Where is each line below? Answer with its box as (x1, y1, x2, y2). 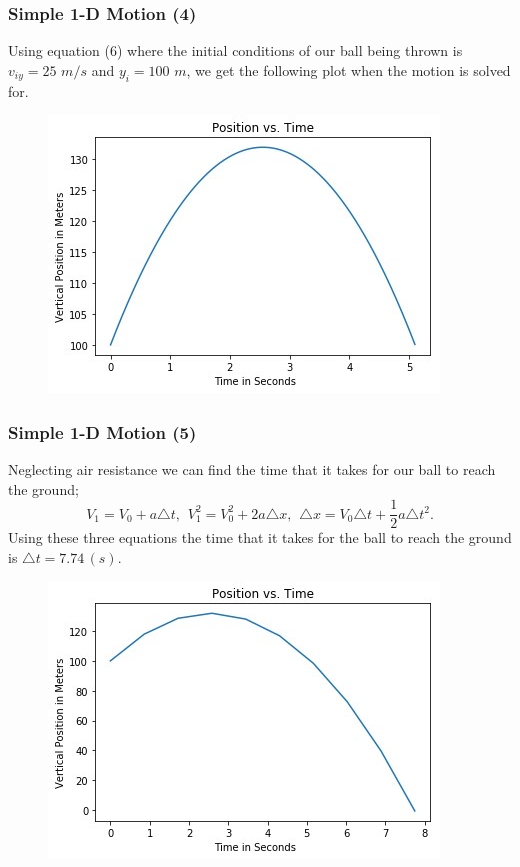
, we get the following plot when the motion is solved (186, 59, 511, 80)
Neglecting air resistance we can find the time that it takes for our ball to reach (8, 459, 496, 480)
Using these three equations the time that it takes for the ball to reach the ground (8, 527, 512, 548)
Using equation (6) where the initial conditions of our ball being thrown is (8, 40, 463, 61)
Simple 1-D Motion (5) (8, 419, 197, 444)
